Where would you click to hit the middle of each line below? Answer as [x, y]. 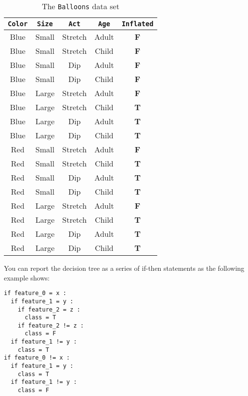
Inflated [138, 24]
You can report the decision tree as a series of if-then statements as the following [124, 268]
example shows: [27, 277]
